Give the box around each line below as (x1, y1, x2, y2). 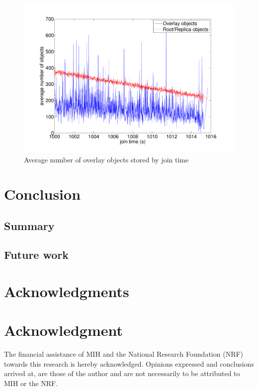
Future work (4, 247, 69, 262)
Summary (4, 218, 55, 233)
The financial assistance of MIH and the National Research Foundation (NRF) (4, 349, 244, 359)
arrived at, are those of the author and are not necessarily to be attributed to (4, 368, 240, 379)
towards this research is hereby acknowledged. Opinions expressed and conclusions (4, 358, 254, 369)
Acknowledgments (4, 281, 129, 301)
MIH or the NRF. (4, 378, 58, 389)
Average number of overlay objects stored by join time (24, 155, 189, 165)
